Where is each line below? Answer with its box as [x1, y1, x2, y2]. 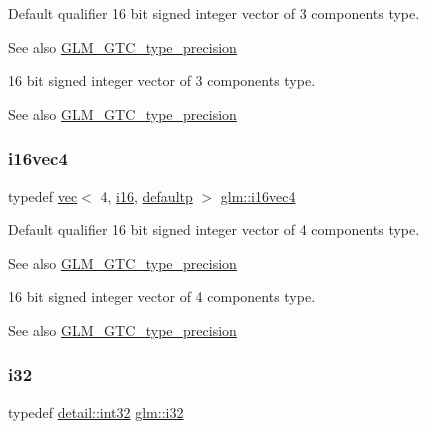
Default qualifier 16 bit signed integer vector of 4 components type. [8, 219, 420, 240]
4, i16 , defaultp [100, 185, 193, 206]
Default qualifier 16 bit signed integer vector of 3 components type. [8, 3, 420, 23]
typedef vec [8, 185, 78, 206]
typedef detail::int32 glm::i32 [8, 401, 184, 422]
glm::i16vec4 [220, 185, 296, 206]
